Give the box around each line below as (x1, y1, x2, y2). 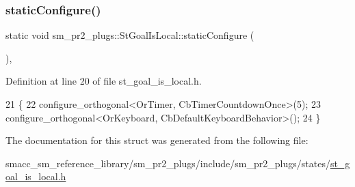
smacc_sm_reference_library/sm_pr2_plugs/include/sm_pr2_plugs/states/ (5, 156, 330, 170)
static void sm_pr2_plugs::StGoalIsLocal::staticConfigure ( (5, 28, 254, 42)
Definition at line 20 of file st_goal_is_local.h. (5, 74, 202, 88)
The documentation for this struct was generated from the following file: (5, 133, 308, 147)
